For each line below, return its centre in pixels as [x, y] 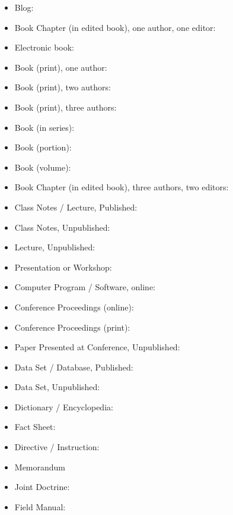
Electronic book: [44, 47]
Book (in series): [44, 127]
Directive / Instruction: [57, 447]
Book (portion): [43, 147]
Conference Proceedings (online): [74, 307]
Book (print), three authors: [66, 107]
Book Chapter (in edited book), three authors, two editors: [122, 187]
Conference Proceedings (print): [72, 327]
